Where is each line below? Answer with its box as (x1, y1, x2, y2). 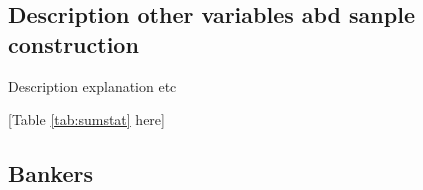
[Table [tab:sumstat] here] (8, 109, 165, 130)
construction (8, 28, 139, 59)
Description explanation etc (8, 75, 177, 96)
